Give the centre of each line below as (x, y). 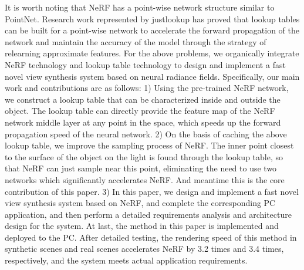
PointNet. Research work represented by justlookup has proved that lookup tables (152, 18)
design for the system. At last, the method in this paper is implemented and (142, 226)
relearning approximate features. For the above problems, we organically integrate (152, 53)
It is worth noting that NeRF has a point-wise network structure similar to (140, 7)
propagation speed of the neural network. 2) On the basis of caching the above (146, 134)
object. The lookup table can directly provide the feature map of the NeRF (140, 111)
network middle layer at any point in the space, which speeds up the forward (143, 122)
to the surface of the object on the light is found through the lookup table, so (144, 156)
